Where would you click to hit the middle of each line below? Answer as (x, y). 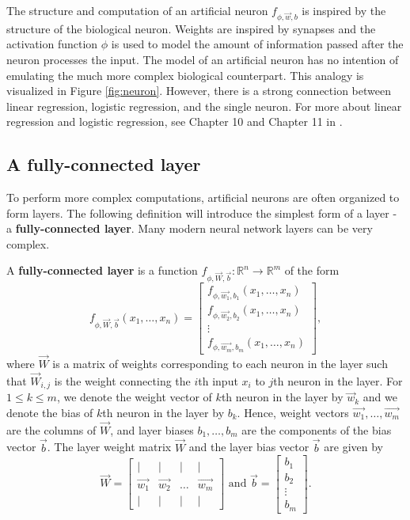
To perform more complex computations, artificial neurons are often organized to (203, 197)
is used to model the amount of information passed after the (257, 44)
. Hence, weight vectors (293, 412)
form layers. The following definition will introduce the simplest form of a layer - (202, 213)
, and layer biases (152, 429)
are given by (353, 447)
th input (218, 380)
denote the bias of (50, 412)
